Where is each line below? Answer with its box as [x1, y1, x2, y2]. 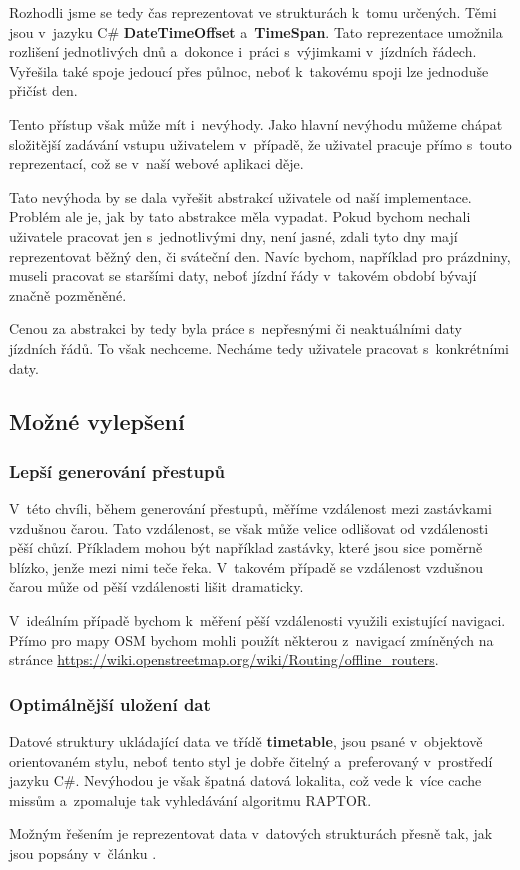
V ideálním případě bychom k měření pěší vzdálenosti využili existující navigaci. [9, 610, 506, 631]
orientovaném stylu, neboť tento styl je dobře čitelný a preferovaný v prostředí [9, 750, 493, 771]
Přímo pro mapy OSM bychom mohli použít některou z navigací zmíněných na [9, 629, 494, 650]
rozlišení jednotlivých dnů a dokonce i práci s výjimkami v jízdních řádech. [9, 41, 477, 62]
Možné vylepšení [9, 406, 185, 437]
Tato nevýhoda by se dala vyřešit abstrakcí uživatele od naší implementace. [9, 186, 472, 207]
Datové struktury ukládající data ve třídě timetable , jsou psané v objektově [9, 731, 483, 752]
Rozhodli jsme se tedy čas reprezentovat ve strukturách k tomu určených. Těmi [9, 2, 497, 22]
